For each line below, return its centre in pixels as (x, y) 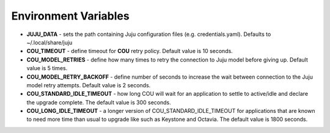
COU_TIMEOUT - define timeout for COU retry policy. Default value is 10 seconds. (130, 51)
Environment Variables (70, 16)
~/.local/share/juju (50, 42)
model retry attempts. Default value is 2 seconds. (89, 85)
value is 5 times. (47, 68)
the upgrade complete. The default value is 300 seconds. (99, 102)
